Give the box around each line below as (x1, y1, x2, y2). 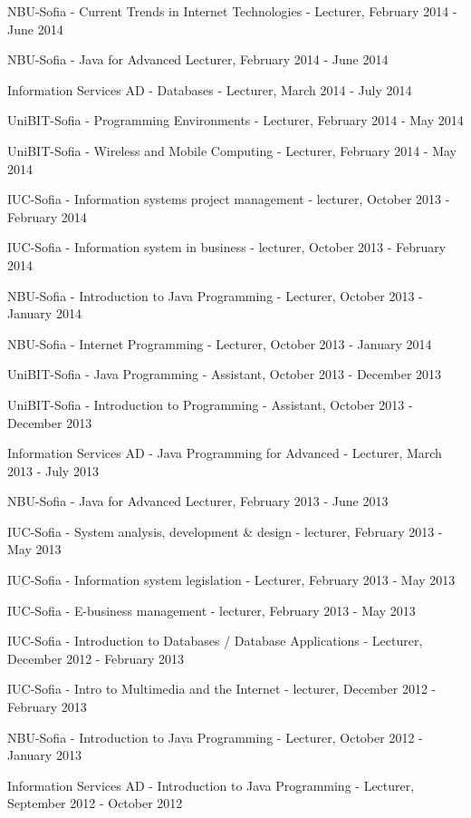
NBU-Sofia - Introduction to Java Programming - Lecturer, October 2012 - (7, 727, 423, 746)
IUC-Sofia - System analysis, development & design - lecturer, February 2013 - (7, 521, 443, 540)
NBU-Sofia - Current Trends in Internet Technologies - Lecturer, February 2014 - (7, 2, 457, 20)
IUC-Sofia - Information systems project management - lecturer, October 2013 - (7, 190, 450, 209)
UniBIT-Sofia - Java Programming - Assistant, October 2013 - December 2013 (7, 365, 442, 384)
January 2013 (7, 745, 82, 764)
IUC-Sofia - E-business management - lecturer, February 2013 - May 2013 (7, 600, 416, 619)
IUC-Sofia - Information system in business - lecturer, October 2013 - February (7, 238, 447, 257)
